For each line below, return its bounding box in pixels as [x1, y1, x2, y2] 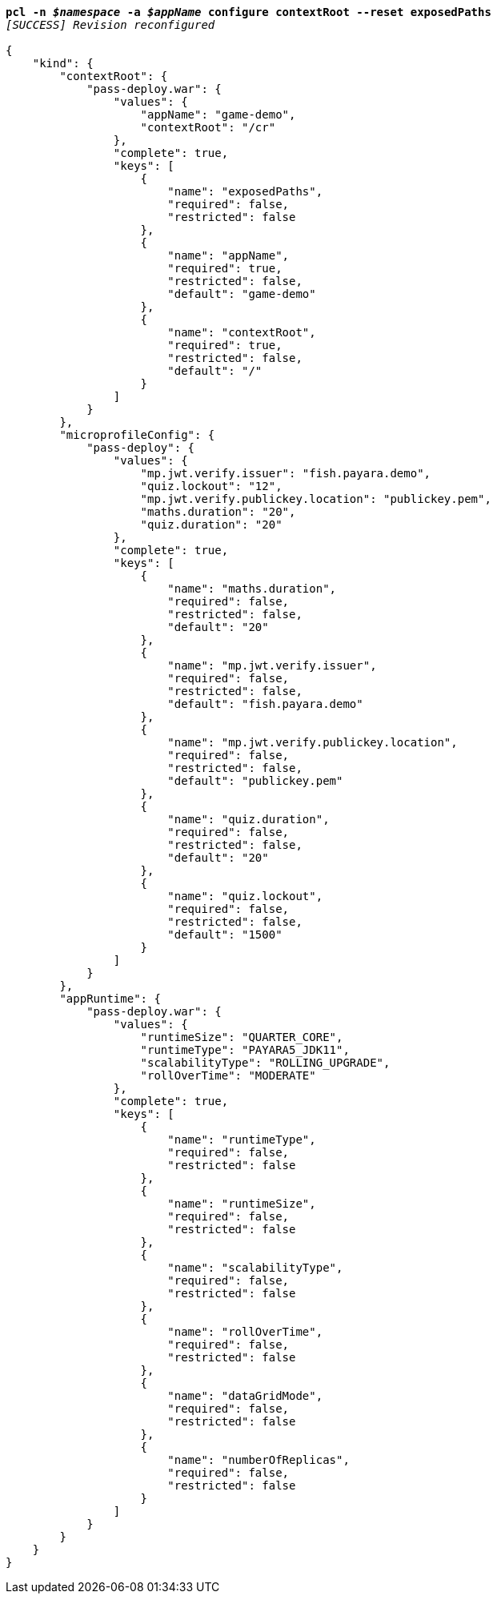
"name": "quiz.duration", [167, 813, 330, 826]
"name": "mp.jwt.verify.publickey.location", [167, 736, 458, 749]
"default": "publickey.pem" [167, 774, 343, 787]
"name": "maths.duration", [167, 582, 337, 595]
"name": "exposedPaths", [167, 185, 323, 198]
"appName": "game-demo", [140, 108, 296, 121]
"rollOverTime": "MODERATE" [140, 1069, 316, 1082]
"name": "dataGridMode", [167, 1389, 323, 1402]
